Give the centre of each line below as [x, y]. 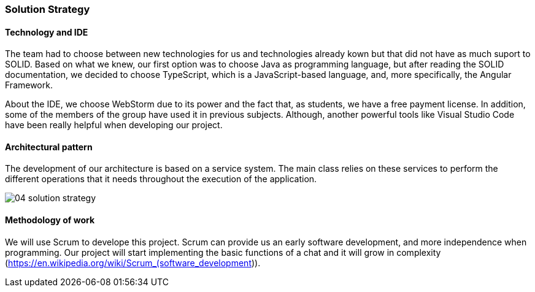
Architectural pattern [49, 147]
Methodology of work [50, 220]
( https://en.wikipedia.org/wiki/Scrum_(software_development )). [133, 263]
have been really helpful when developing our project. [114, 125]
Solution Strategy [48, 9]
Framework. [29, 85]
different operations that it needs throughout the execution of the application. [161, 179]
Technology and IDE [47, 32]
